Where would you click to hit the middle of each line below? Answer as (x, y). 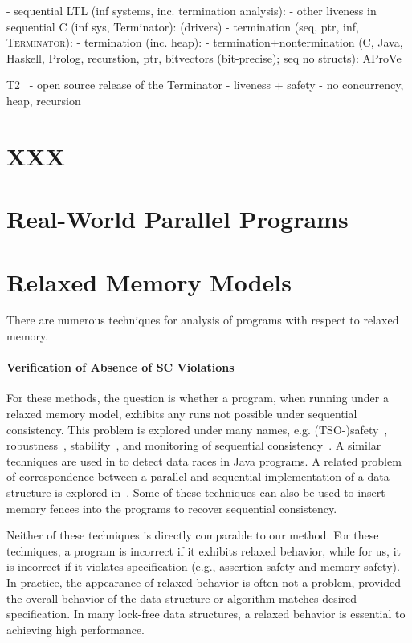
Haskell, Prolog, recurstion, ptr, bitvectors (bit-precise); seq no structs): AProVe (204, 57)
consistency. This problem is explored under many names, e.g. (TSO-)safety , (197, 429)
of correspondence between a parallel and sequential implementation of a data (198, 476)
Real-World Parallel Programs (177, 219)
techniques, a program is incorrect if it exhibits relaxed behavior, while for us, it (204, 550)
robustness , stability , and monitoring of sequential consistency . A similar (194, 445)
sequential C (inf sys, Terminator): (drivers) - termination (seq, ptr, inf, (183, 26)
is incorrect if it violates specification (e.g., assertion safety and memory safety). (203, 566)
